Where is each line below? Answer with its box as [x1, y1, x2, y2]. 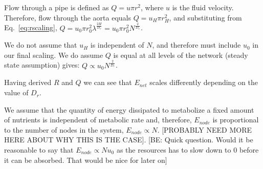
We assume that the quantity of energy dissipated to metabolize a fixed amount [4, 104, 254, 115]
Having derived [4, 77, 52, 88]
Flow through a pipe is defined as [4, 2, 109, 12]
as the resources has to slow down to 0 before [116, 144, 259, 155]
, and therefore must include [152, 39, 241, 50]
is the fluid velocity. [172, 2, 234, 12]
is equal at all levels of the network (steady [113, 49, 248, 60]
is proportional [212, 114, 259, 125]
